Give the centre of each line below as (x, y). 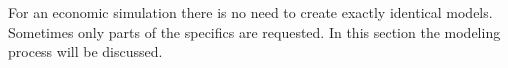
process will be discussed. (85, 51)
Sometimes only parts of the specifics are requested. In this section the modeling (254, 31)
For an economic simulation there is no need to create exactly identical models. (250, 12)
